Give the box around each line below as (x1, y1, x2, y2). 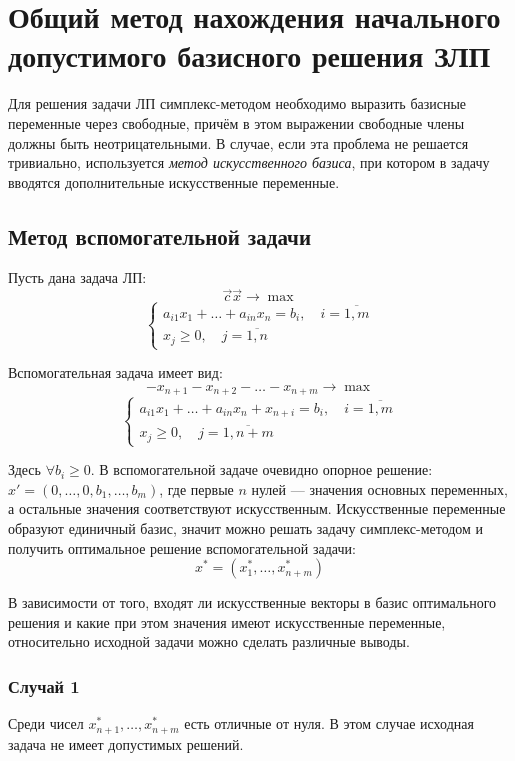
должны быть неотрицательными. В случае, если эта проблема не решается (8, 132, 469, 153)
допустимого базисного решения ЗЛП (8, 35, 491, 76)
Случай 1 (8, 673, 80, 698)
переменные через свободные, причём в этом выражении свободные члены (8, 112, 465, 133)
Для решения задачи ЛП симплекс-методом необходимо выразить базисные (8, 93, 467, 114)
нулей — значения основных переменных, (251, 478, 508, 499)
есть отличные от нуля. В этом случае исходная (184, 713, 474, 734)
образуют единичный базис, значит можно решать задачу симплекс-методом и (8, 517, 484, 538)
